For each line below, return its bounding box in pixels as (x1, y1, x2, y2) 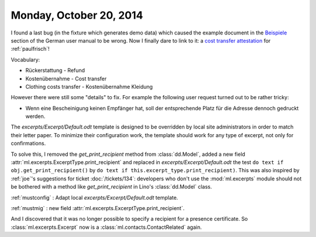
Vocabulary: (11, 56, 40, 63)
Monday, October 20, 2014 (11, 9, 143, 22)
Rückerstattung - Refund (25, 67, 85, 74)
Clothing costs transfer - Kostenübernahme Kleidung (25, 83, 153, 90)
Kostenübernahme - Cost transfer (25, 75, 107, 82)
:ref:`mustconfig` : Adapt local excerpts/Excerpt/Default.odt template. (11, 194, 178, 201)
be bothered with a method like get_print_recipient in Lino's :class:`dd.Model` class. (11, 183, 212, 190)
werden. (25, 113, 46, 120)
